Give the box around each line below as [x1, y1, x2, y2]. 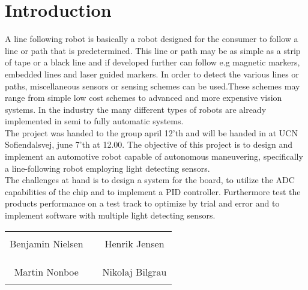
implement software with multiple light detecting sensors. [5, 209, 216, 222]
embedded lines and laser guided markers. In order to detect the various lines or [5, 67, 299, 80]
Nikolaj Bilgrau [102, 264, 167, 279]
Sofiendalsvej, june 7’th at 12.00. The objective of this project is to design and [5, 138, 293, 151]
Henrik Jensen [104, 236, 165, 250]
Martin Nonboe [14, 264, 79, 279]
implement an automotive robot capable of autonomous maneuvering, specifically [5, 150, 303, 163]
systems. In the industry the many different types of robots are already [5, 103, 267, 115]
